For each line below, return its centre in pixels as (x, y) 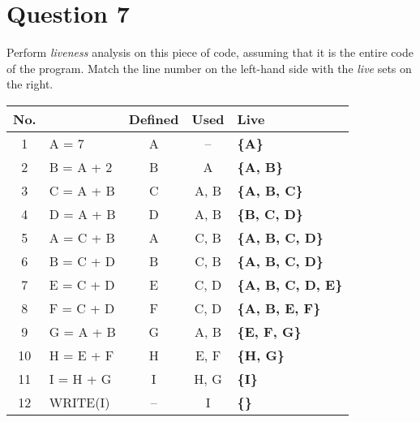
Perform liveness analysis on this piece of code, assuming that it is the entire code (210, 52)
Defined (154, 118)
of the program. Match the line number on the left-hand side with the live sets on (209, 68)
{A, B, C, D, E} (290, 284)
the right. (30, 84)
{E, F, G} (269, 331)
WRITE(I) (79, 402)
